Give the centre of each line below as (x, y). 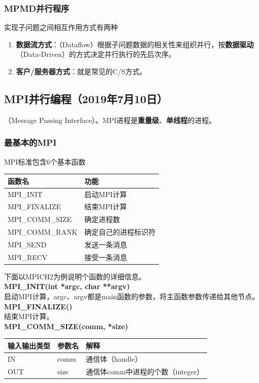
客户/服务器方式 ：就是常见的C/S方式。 (81, 71)
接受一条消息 (106, 257)
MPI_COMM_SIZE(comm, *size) (66, 326)
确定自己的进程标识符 (120, 232)
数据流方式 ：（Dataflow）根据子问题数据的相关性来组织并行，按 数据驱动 (135, 44)
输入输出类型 (29, 345)
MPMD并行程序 (37, 8)
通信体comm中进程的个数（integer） (145, 371)
